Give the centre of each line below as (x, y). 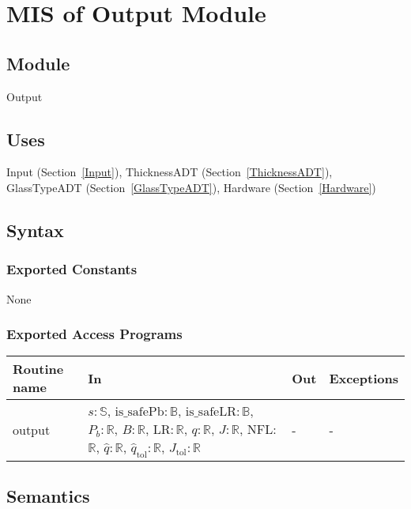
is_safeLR (211, 412)
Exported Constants (72, 269)
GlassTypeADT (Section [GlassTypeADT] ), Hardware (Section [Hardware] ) (191, 187)
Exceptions (364, 378)
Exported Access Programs (94, 334)
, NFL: (258, 429)
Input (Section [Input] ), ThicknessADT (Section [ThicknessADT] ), (170, 172)
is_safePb (140, 412)
